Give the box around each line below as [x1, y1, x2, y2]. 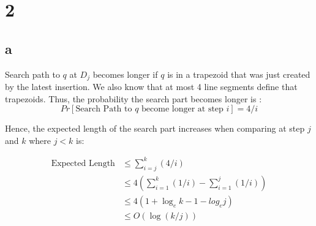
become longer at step [141, 105, 224, 114]
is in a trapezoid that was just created [167, 67, 310, 80]
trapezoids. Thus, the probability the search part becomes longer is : [5, 92, 262, 105]
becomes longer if [92, 67, 158, 80]
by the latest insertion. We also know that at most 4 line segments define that [5, 80, 298, 93]
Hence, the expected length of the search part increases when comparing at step [5, 122, 305, 135]
